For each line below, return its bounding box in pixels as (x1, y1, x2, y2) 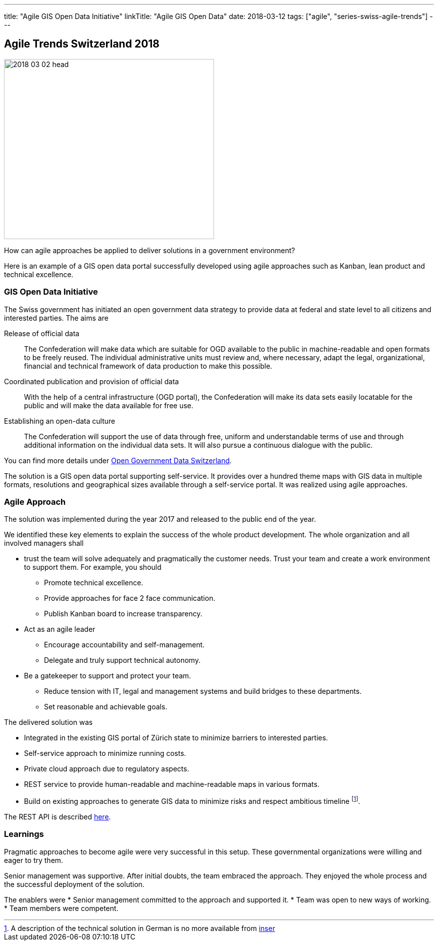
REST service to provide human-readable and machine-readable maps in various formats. (24, 780, 319, 789)
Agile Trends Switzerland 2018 (4, 38, 160, 51)
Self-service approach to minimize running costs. (24, 749, 186, 758)
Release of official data (4, 329, 79, 338)
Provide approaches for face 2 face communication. (44, 594, 215, 603)
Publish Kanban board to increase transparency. (44, 609, 202, 618)
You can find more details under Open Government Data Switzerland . (4, 456, 232, 465)
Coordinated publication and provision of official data (4, 377, 179, 386)
